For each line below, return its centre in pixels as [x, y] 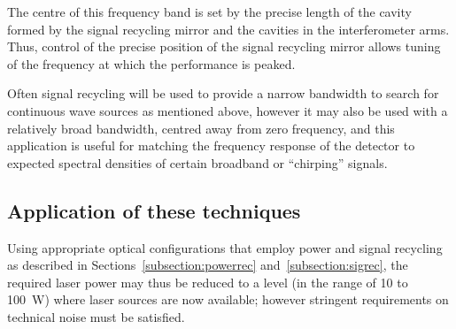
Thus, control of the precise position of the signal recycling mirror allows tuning [224, 46]
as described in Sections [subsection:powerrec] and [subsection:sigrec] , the [208, 265]
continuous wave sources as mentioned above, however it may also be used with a [228, 110]
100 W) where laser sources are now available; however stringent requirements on [228, 299]
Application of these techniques [154, 210]
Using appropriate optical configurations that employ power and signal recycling [225, 247]
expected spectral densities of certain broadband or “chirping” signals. [197, 162]
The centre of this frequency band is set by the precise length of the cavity [209, 11]
